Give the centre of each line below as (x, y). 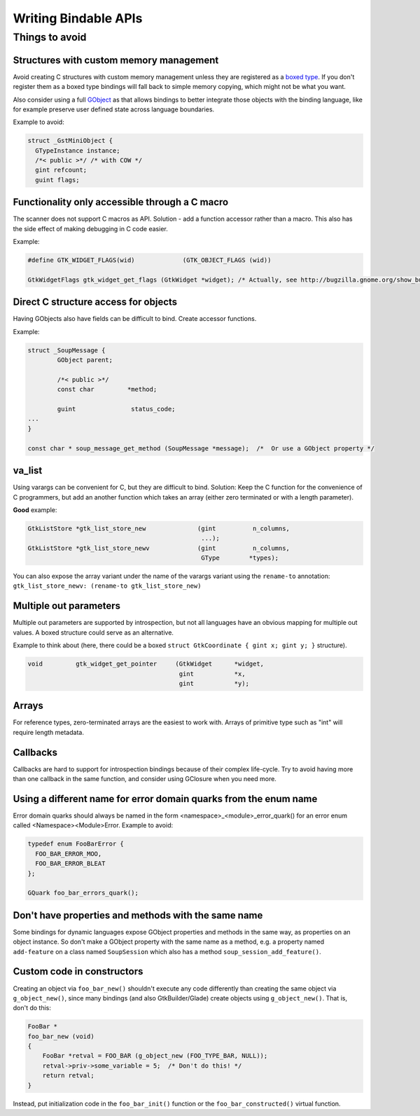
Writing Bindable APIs (78, 18)
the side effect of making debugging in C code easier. (90, 228)
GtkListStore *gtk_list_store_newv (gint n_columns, (159, 548)
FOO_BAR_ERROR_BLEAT (70, 864)
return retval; (68, 1076)
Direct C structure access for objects (95, 302)
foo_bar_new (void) (61, 1036)
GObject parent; (85, 360)
